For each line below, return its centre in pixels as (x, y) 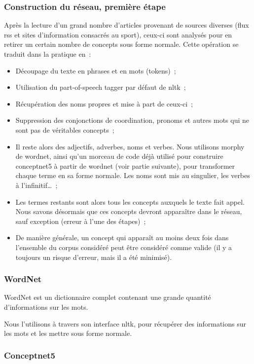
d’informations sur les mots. (46, 307)
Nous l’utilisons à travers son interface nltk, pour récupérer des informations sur (125, 323)
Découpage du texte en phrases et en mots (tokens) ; (96, 70)
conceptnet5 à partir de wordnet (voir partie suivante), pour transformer (125, 165)
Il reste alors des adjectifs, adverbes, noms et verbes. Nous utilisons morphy (130, 146)
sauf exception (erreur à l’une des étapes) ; (81, 221)
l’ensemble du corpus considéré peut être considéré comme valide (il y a (124, 247)
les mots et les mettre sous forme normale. (68, 333)
